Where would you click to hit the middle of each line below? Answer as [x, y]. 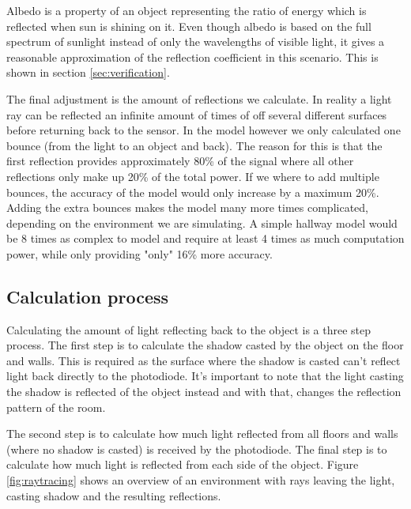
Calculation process [88, 296]
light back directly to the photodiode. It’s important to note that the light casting [205, 376]
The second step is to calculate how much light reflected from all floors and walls [202, 434]
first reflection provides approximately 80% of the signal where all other [180, 161]
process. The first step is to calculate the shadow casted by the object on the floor [205, 345]
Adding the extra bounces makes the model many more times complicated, [187, 207]
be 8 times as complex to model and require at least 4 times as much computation [205, 238]
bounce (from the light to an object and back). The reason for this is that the [194, 145]
